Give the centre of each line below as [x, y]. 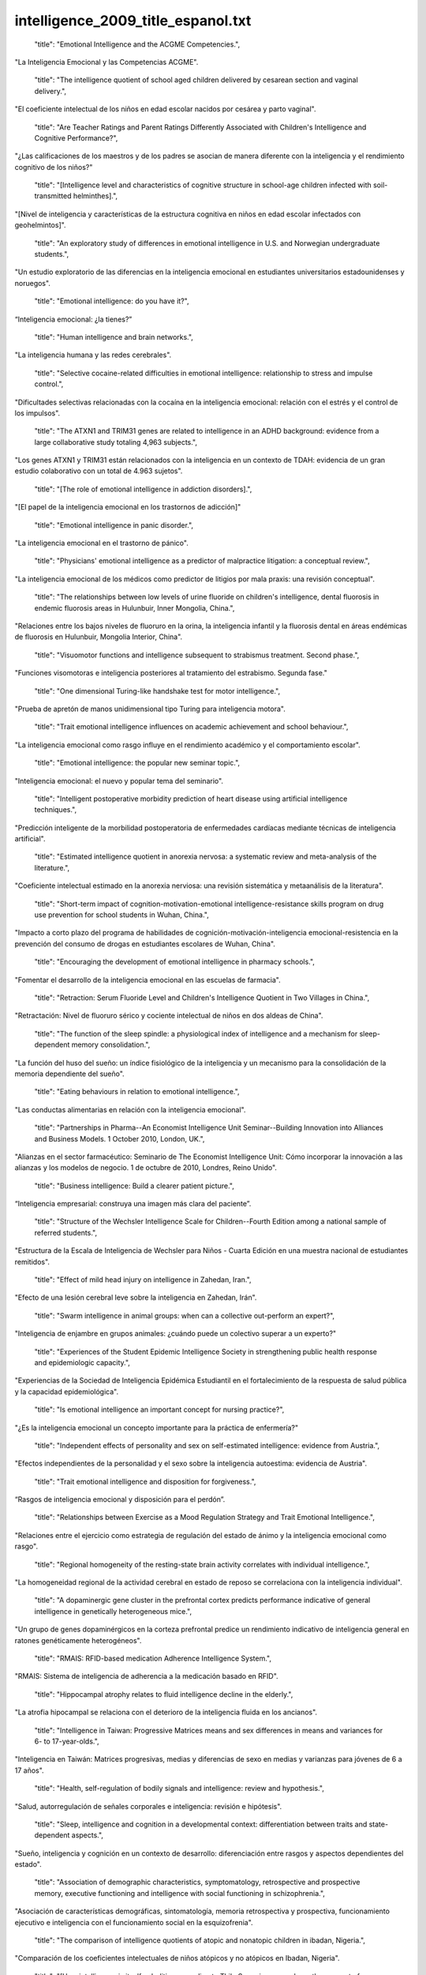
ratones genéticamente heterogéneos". [78, 1640]
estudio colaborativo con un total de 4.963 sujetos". [99, 471]
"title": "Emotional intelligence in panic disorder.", [114, 525]
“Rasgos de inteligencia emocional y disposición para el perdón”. [120, 1499]
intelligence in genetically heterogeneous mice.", [113, 1611]
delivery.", [50, 91]
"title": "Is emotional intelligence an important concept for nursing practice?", [159, 1409]
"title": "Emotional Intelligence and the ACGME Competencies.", [137, 44]
